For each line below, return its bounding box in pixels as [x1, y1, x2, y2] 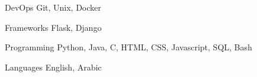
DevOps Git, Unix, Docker [5, 1, 101, 13]
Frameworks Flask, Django [5, 21, 102, 33]
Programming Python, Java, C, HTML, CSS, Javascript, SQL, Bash [5, 41, 252, 53]
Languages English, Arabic [5, 60, 102, 73]
